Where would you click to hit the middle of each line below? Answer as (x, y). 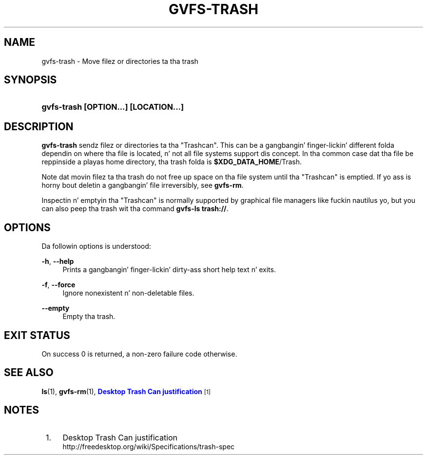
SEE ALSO (29, 373)
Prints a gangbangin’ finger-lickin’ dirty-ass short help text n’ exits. (169, 270)
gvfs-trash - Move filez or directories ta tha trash (120, 61)
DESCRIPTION (39, 126)
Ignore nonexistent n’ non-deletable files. (128, 293)
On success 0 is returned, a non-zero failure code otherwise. (139, 354)
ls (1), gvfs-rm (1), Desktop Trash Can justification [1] (126, 391)
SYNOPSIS (30, 80)
